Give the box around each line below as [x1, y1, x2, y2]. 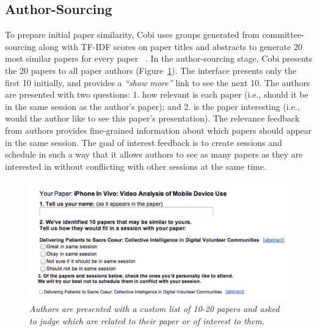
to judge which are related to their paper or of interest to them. [29, 314, 265, 327]
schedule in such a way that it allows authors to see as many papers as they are [5, 148, 303, 161]
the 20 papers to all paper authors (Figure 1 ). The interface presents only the [5, 64, 297, 76]
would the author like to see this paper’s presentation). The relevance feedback [5, 112, 300, 125]
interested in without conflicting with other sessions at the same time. [5, 159, 266, 172]
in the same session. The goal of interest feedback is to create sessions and [5, 136, 282, 148]
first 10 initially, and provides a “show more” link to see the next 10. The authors [5, 76, 310, 89]
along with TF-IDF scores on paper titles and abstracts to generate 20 [38, 40, 302, 53]
